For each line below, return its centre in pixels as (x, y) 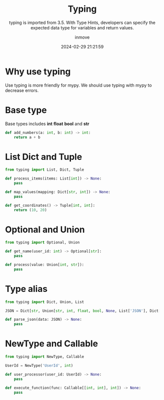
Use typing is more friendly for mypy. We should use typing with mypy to (79, 85)
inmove (82, 37)
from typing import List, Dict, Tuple (45, 170)
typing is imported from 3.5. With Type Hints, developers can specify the (82, 22)
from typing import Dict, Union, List (45, 302)
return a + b (27, 137)
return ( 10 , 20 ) (31, 210)
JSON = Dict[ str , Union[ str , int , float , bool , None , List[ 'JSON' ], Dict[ (83, 311)
